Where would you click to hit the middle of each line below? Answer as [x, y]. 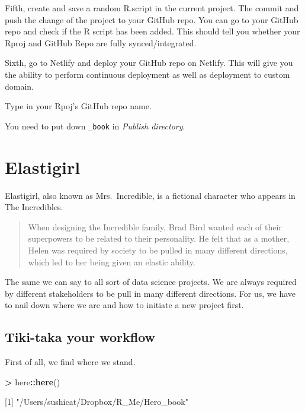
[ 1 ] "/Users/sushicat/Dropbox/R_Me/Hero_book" [97, 402]
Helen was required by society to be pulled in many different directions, [158, 250]
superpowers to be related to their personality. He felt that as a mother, [159, 238]
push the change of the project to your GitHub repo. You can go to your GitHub [152, 19]
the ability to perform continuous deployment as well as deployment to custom [147, 74]
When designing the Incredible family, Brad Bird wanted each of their [155, 226]
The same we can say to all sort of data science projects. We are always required [151, 282]
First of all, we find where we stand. [70, 362]
